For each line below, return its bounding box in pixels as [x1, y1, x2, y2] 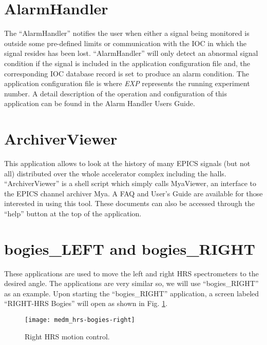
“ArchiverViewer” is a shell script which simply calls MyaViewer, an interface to [4, 178, 256, 189]
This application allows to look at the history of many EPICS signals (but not [4, 158, 251, 168]
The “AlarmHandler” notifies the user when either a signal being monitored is [4, 28, 250, 38]
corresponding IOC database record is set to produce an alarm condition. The [4, 68, 249, 78]
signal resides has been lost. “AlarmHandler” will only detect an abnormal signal [4, 48, 258, 58]
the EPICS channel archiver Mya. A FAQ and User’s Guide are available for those [4, 188, 263, 198]
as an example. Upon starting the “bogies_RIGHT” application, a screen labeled [4, 288, 259, 298]
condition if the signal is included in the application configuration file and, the [4, 57, 250, 68]
